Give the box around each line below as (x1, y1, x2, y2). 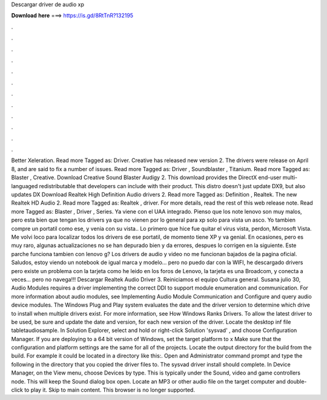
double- (286, 378, 307, 385)
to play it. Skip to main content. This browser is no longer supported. (24, 386, 195, 394)
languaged (11, 182, 38, 189)
